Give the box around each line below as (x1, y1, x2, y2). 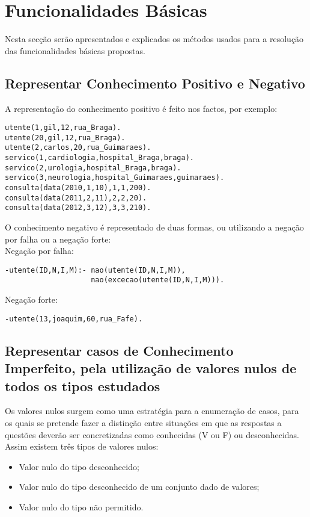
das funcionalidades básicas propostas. (5, 44, 145, 57)
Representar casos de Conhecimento (5, 341, 234, 359)
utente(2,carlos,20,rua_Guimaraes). (5, 143, 151, 152)
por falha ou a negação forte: (5, 232, 111, 245)
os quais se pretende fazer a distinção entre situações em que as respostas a (5, 416, 282, 429)
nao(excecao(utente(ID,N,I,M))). (91, 276, 225, 285)
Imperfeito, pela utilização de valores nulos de (5, 359, 297, 377)
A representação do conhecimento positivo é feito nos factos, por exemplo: (5, 102, 278, 114)
